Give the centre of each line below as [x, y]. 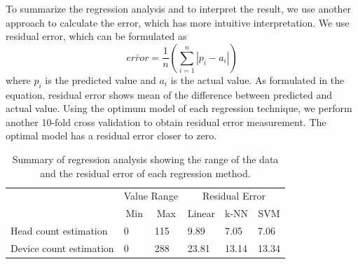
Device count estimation [62, 248]
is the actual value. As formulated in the [257, 79]
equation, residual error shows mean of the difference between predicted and [169, 94]
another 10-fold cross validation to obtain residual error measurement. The [166, 121]
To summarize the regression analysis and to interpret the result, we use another [179, 8]
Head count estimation [59, 231]
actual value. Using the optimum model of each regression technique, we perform [179, 108]
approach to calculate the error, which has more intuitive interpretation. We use [178, 22]
